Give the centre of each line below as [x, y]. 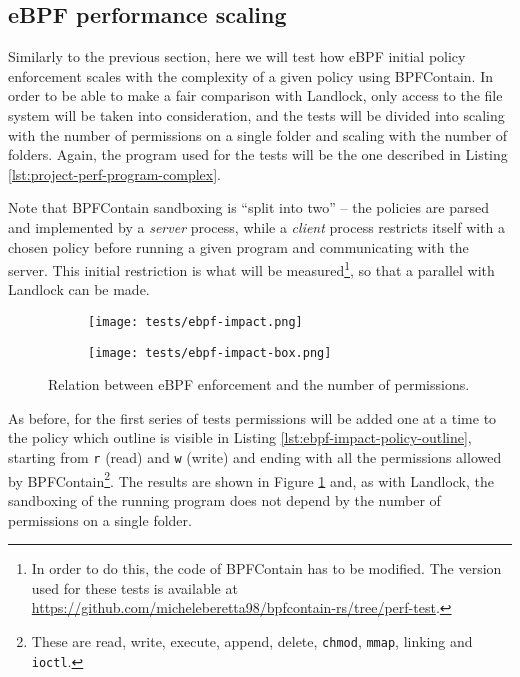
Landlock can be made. [79, 289]
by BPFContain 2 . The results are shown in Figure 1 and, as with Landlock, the [251, 479]
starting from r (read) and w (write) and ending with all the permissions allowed [255, 457]
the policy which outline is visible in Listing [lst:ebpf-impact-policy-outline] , [240, 437]
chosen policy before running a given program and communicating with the [238, 246]
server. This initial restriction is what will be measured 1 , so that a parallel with [251, 268]
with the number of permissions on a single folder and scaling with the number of [258, 134]
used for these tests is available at [134, 587]
